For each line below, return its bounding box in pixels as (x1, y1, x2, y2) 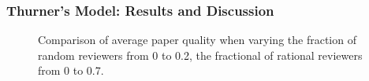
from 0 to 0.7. (38, 62, 104, 79)
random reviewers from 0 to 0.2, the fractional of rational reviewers (38, 46, 363, 63)
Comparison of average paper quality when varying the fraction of (38, 31, 356, 48)
